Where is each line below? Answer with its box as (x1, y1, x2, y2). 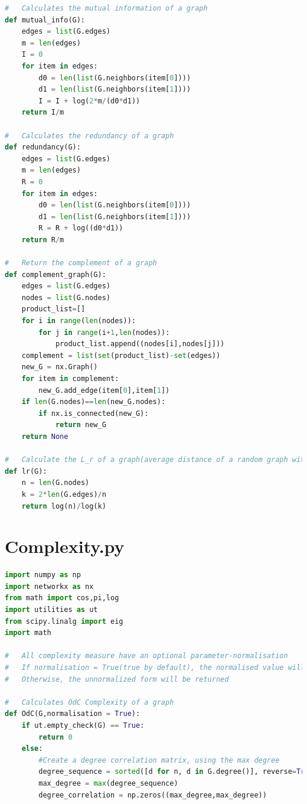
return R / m (21, 235, 64, 244)
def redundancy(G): (5, 143, 81, 152)
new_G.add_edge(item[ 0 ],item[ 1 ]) (38, 386, 170, 395)
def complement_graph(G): (5, 270, 106, 279)
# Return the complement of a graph (5, 259, 157, 268)
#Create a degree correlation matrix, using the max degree (38, 756, 280, 764)
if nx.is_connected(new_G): (38, 409, 149, 418)
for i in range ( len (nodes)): (21, 317, 136, 325)
